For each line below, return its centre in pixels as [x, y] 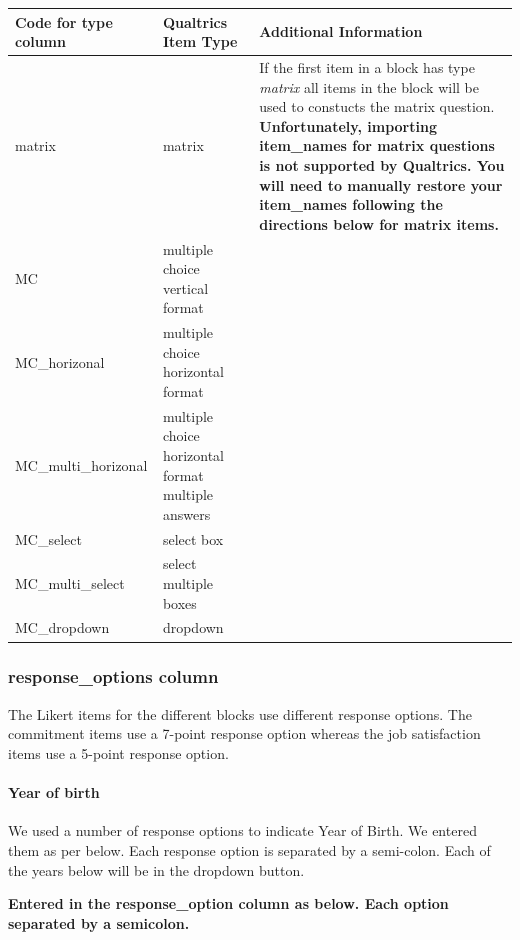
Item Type [200, 41]
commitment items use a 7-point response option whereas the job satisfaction [244, 733]
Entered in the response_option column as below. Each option [228, 903]
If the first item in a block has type [367, 66]
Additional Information [341, 31]
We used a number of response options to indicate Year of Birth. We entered [242, 830]
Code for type [64, 21]
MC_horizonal [60, 361]
